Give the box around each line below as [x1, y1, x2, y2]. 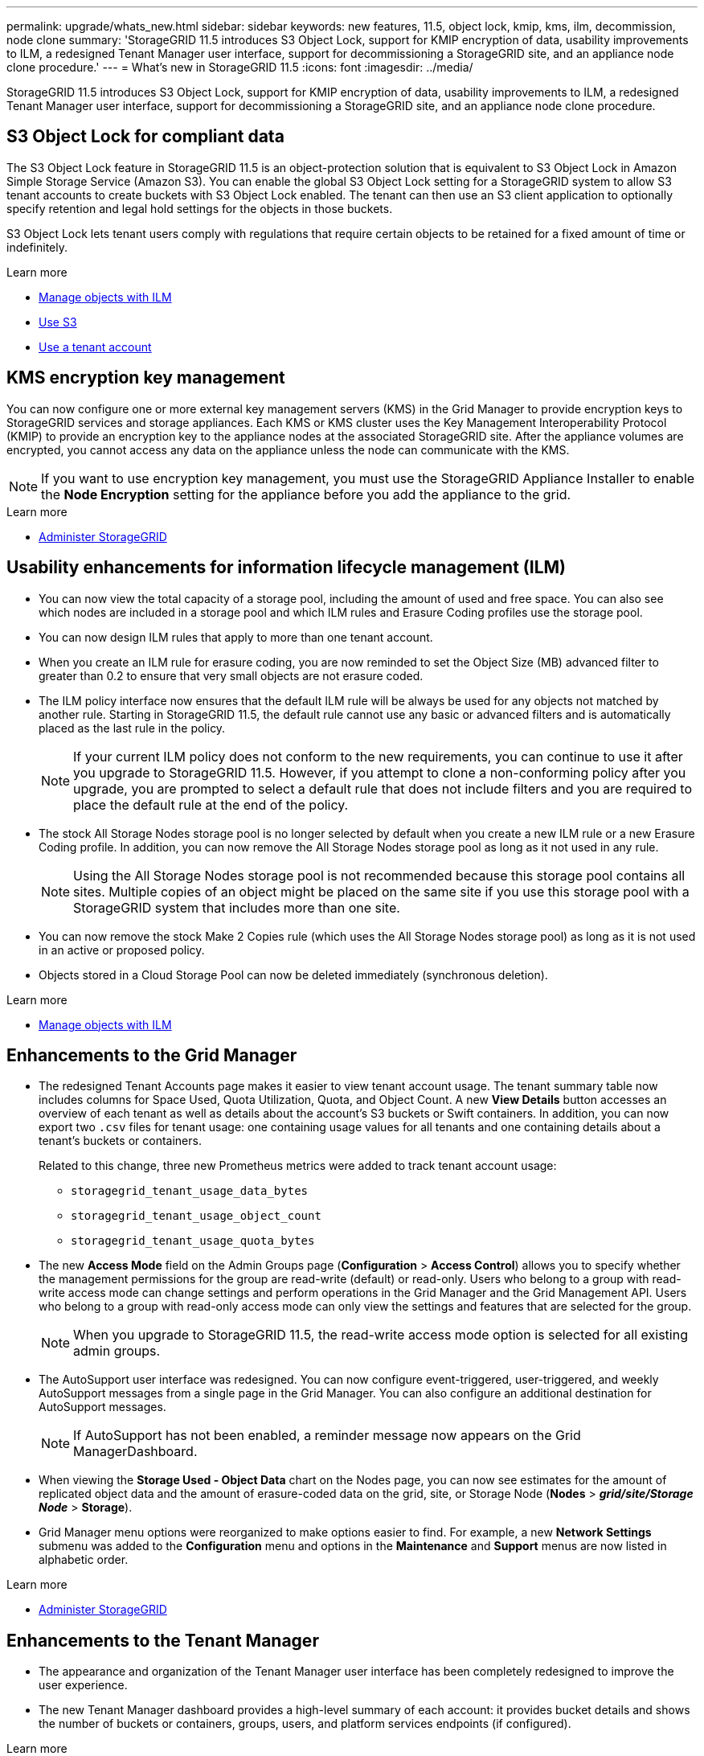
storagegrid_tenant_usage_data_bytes [71, 1184, 309, 1198]
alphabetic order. [39, 1553, 129, 1567]
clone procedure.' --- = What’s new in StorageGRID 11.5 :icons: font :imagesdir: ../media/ [6, 60, 473, 74]
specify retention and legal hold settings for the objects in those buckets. [6, 201, 393, 215]
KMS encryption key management [6, 367, 285, 388]
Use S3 [39, 314, 77, 329]
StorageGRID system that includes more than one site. [73, 899, 400, 916]
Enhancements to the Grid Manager [6, 1044, 297, 1065]
